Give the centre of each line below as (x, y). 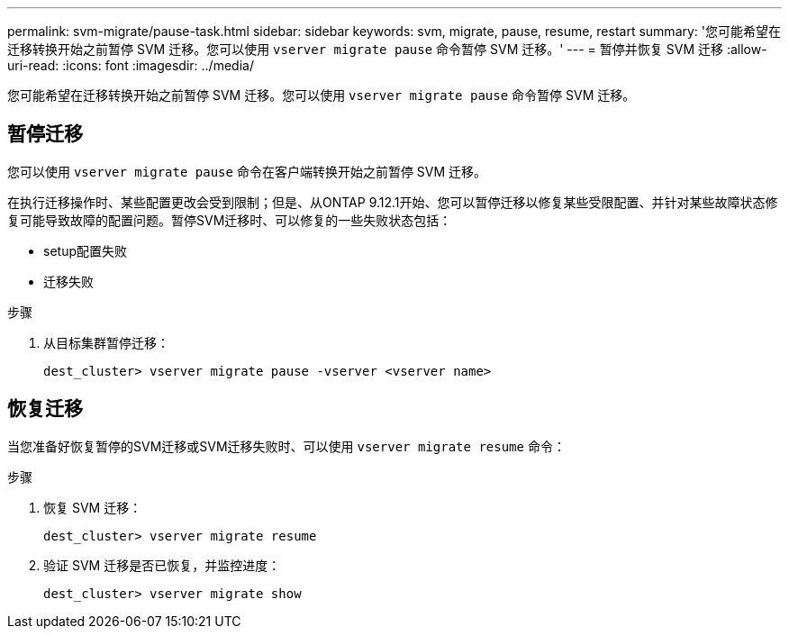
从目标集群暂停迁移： (106, 342)
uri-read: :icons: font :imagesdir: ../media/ (131, 65)
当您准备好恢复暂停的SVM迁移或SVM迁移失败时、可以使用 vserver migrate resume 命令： (286, 446)
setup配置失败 (85, 250)
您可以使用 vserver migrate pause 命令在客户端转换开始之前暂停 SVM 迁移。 (247, 171)
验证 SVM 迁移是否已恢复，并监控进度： (162, 565)
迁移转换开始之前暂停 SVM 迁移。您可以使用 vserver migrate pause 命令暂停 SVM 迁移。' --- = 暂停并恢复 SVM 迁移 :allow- (387, 49)
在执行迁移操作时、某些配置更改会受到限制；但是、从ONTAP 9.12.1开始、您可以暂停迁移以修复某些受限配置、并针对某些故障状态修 (393, 202)
